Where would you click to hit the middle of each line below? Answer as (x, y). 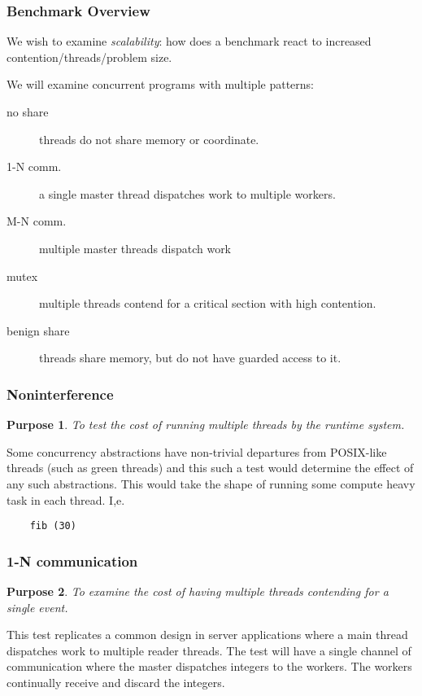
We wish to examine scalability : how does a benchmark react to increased (189, 41)
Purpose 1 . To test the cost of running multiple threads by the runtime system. (206, 425)
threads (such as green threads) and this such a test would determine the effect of (210, 468)
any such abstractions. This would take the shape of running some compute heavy (211, 483)
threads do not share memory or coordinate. (149, 139)
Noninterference (60, 394)
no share (28, 112)
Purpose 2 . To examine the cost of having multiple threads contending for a (198, 591)
